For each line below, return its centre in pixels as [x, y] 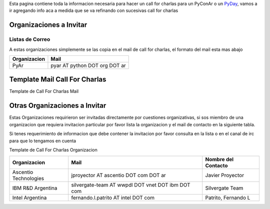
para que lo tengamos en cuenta [43, 141]
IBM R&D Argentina [35, 188]
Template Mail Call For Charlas [58, 80]
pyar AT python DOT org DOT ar [88, 65]
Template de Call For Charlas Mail [44, 91]
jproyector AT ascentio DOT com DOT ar [118, 176]
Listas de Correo [30, 39]
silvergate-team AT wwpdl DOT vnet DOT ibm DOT [131, 185]
